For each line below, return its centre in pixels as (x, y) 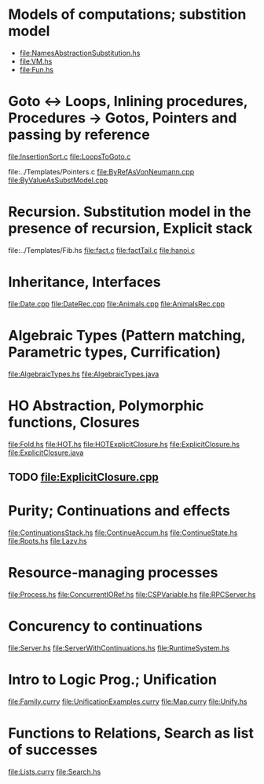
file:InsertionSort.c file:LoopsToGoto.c (70, 156)
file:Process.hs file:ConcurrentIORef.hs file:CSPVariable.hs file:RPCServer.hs (132, 594)
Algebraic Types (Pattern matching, (127, 335)
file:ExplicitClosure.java (46, 452)
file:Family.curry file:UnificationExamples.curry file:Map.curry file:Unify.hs (128, 702)
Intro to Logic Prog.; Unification (113, 680)
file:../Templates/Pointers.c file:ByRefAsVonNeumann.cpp (101, 171)
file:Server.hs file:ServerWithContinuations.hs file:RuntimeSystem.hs (119, 648)
